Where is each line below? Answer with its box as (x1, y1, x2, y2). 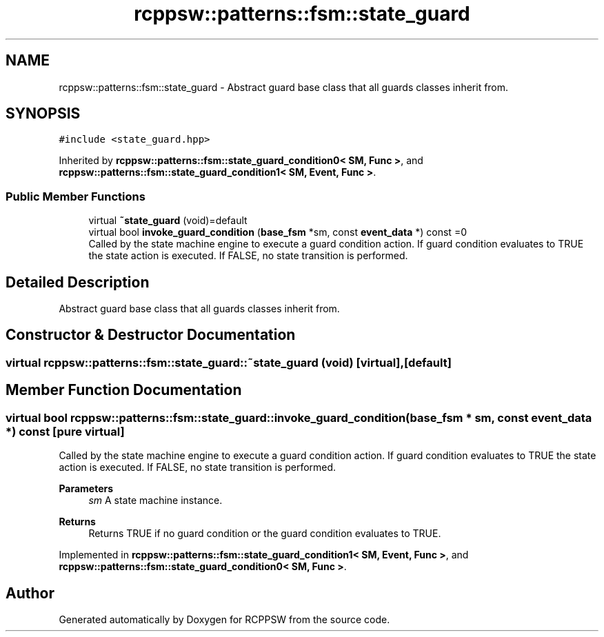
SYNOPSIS (6, 105, 81, 123)
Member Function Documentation (6, 381, 242, 399)
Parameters (59, 483, 114, 495)
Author (6, 584, 54, 602)
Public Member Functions (6, 189, 145, 203)
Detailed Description (6, 273, 150, 291)
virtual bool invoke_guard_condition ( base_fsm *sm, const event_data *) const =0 (88, 226, 467, 239)
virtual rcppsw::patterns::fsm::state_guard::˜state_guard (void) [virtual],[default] (6, 355, 452, 370)
